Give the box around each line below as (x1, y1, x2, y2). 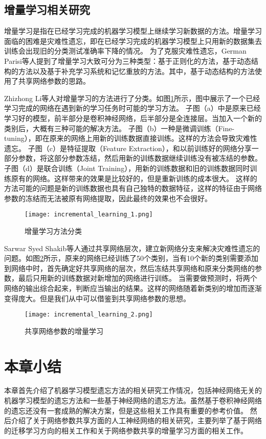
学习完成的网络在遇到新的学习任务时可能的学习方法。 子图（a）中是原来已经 (4, 103, 261, 113)
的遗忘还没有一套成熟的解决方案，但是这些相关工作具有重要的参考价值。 (4, 405, 248, 416)
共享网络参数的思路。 (18, 76, 90, 86)
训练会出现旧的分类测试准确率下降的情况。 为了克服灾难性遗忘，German (4, 45, 247, 56)
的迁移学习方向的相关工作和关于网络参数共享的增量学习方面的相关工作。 (4, 425, 248, 435)
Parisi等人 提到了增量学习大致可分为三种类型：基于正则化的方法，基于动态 (4, 55, 251, 66)
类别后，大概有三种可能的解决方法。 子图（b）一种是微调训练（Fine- (4, 123, 235, 133)
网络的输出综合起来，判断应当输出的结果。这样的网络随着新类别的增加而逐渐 (4, 282, 262, 293)
